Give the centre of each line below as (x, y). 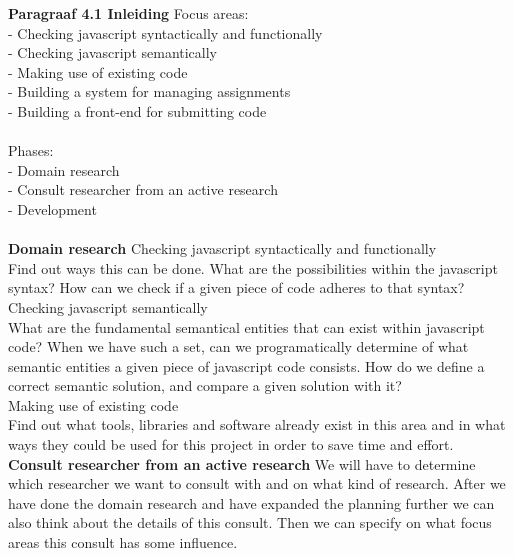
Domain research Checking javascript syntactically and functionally (222, 248)
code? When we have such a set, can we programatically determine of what (238, 346)
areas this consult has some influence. (123, 542)
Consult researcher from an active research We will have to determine (242, 463)
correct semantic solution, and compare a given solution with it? (205, 385)
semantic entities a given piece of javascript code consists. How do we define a (246, 365)
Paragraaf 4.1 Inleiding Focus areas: (128, 13)
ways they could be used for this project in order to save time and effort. (231, 444)
